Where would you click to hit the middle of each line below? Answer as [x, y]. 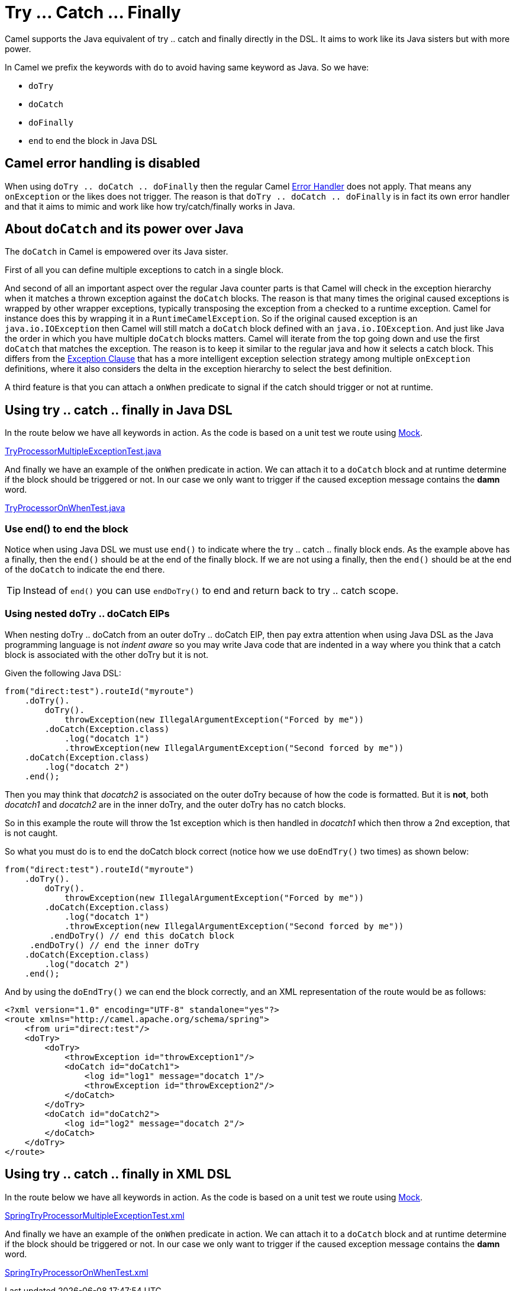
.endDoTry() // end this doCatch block [142, 935]
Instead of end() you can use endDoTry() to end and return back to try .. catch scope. [211, 591]
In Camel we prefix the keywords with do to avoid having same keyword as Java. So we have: [187, 67]
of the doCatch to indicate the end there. [85, 570]
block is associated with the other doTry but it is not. [107, 654]
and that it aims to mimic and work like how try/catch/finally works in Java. [150, 206]
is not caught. [31, 833]
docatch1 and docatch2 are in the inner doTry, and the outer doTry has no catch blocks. [175, 804]
